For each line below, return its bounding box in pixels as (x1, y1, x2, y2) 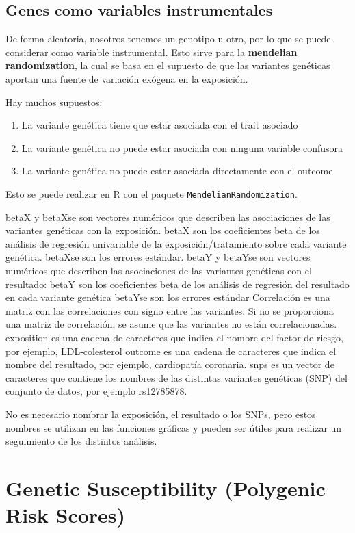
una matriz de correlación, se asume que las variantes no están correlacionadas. (5, 317, 337, 331)
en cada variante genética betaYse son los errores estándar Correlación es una (5, 290, 330, 304)
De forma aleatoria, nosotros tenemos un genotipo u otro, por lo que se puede (5, 31, 331, 46)
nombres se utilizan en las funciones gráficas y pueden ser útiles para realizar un (5, 420, 342, 434)
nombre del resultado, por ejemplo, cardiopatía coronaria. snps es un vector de (5, 357, 334, 372)
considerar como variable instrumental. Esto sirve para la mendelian (5, 44, 298, 59)
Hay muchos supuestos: (5, 94, 103, 109)
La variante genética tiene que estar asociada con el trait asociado (21, 118, 298, 132)
